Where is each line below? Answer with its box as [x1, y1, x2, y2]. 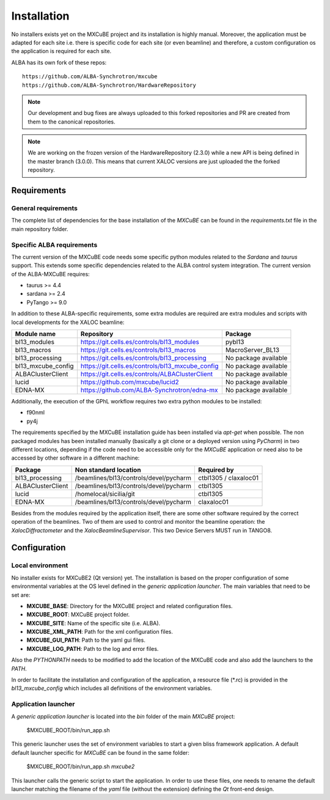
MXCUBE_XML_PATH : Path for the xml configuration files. [26, 628, 174, 636]
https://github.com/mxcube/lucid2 [80, 378, 180, 386]
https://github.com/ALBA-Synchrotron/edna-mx [80, 386, 218, 394]
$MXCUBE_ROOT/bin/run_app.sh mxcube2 [26, 763, 135, 770]
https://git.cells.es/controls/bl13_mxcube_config [80, 362, 219, 370]
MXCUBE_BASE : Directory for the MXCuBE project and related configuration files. [26, 602, 233, 609]
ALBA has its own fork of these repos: [11, 59, 107, 66]
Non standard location [75, 465, 141, 474]
